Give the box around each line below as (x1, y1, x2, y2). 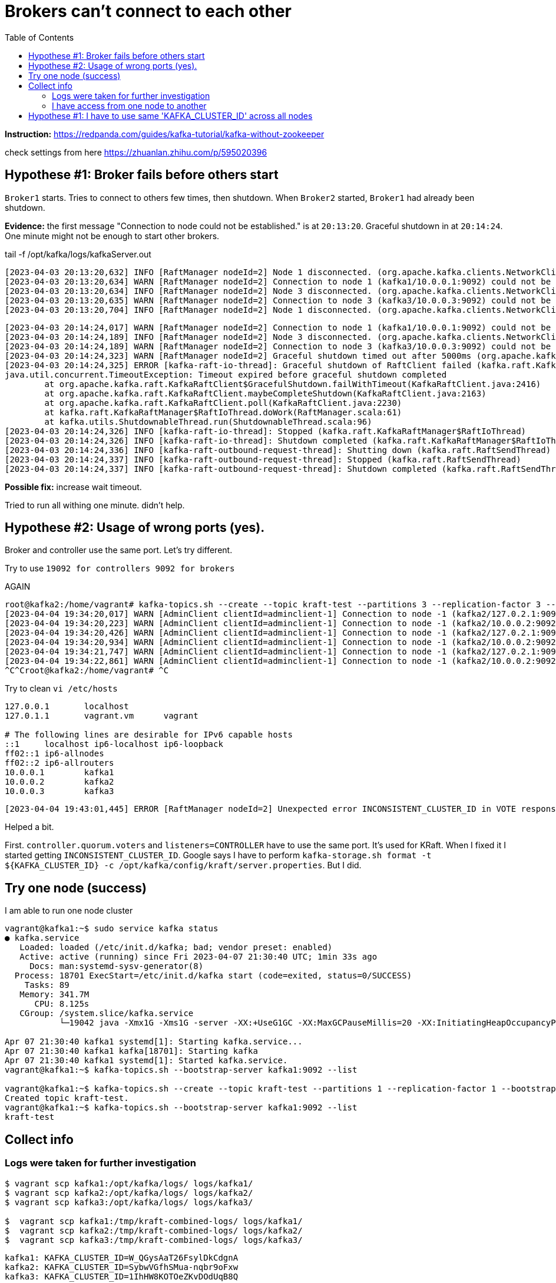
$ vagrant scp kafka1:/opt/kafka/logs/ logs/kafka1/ (5, 1178, 253, 1188)
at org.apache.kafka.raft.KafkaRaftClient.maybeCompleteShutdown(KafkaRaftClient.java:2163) (44, 388, 486, 398)
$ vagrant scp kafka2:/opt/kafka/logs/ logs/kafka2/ (5, 1188, 253, 1198)
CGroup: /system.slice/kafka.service (19, 1008, 194, 1019)
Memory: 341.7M (19, 990, 90, 1000)
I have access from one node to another (52, 100, 207, 111)
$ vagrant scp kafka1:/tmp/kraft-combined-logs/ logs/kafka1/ (5, 1216, 303, 1226)
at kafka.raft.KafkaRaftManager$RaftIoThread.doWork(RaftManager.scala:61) (44, 407, 402, 417)
